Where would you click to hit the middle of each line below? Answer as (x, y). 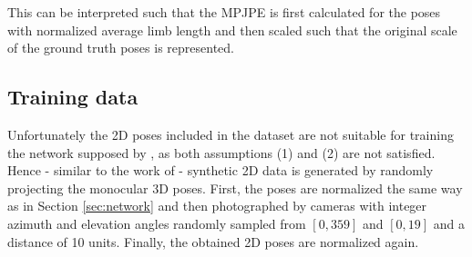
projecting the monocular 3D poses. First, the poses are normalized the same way (235, 188)
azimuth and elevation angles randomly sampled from (157, 223)
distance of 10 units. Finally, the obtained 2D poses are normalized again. (213, 241)
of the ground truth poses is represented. (121, 48)
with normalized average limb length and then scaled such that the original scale (232, 30)
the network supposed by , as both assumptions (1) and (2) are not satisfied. (221, 152)
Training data (73, 97)
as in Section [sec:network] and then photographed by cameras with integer (217, 206)
